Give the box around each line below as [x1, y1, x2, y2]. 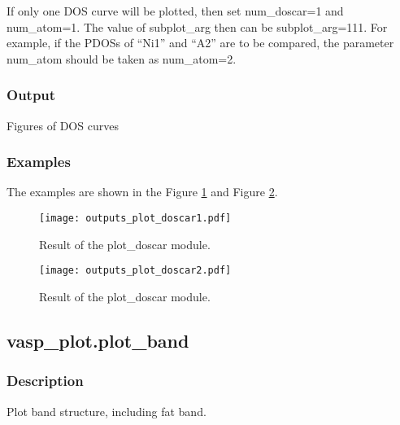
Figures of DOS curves [7, 116, 119, 134]
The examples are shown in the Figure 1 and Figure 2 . [7, 183, 278, 200]
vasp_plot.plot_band [7, 327, 189, 353]
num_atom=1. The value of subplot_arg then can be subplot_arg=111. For [7, 18, 388, 35]
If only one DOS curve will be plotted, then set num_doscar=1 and [7, 2, 344, 19]
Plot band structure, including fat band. [7, 402, 207, 419]
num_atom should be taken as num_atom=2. [7, 50, 237, 67]
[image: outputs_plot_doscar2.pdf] [39, 265, 232, 277]
